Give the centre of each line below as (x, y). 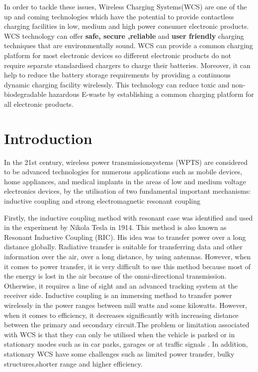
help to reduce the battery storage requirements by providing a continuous (117, 75)
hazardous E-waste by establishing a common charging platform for (151, 94)
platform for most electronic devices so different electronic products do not (118, 55)
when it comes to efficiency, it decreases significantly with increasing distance (121, 315)
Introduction (48, 138)
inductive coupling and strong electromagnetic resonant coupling (102, 201)
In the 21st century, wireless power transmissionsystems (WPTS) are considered (126, 162)
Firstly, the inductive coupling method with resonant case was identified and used (129, 217)
